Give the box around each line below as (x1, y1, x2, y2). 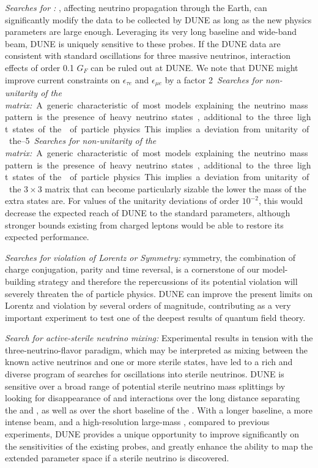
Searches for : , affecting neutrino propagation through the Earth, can (5, 1, 267, 13)
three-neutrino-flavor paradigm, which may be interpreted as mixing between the (5, 343, 308, 356)
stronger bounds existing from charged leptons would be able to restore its (5, 218, 284, 231)
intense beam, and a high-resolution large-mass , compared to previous (5, 415, 270, 428)
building (5, 274, 35, 287)
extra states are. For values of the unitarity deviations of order (5, 194, 240, 207)
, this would (259, 194, 303, 207)
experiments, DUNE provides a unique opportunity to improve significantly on (5, 428, 300, 440)
